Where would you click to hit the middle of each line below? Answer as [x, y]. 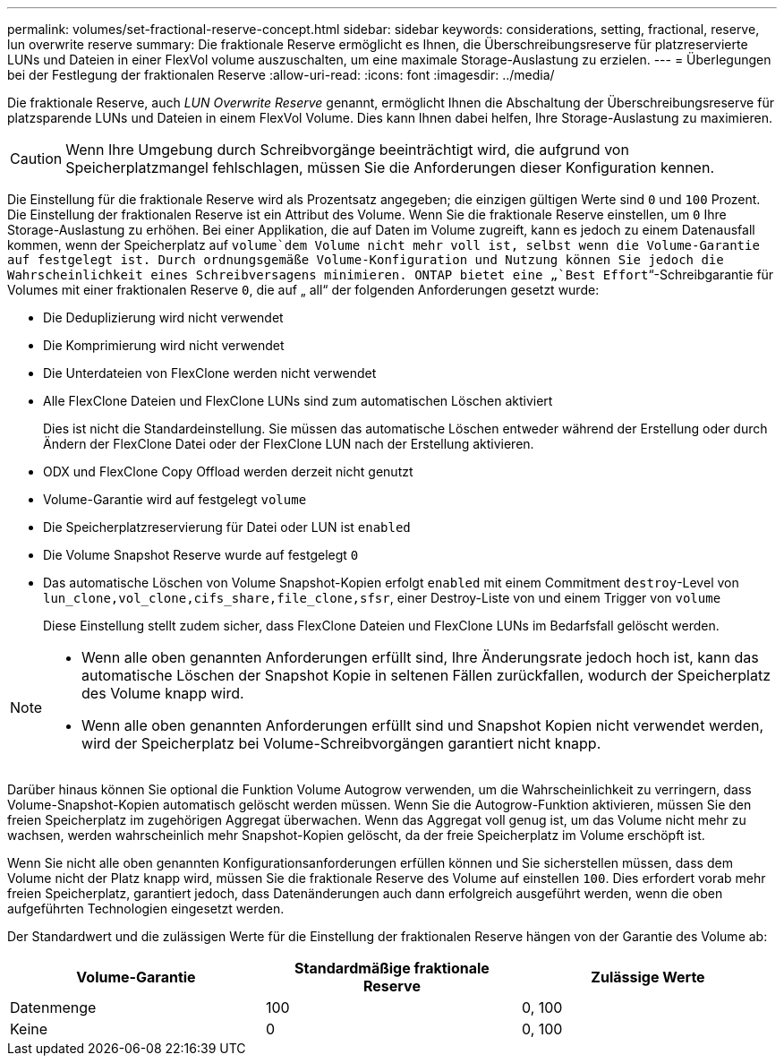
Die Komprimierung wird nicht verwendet [164, 345]
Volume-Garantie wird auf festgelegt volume [175, 499]
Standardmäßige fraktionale [392, 968]
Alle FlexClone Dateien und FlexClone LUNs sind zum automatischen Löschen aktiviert [298, 401]
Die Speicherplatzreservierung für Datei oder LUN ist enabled [227, 527]
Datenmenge [53, 1007]
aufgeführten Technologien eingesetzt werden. [146, 909]
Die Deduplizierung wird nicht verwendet [163, 317]
